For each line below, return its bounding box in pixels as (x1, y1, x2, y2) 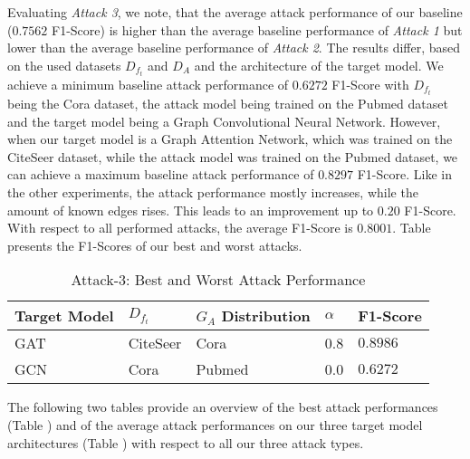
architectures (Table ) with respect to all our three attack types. (7, 433, 364, 452)
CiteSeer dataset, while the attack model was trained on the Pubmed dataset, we (7, 147, 458, 166)
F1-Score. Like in (357, 165, 452, 184)
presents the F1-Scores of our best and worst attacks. (7, 235, 302, 254)
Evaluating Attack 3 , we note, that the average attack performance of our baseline (7, 3, 463, 21)
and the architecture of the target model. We (194, 55, 444, 74)
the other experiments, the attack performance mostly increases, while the (7, 182, 418, 201)
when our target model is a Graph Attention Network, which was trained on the (7, 129, 453, 148)
